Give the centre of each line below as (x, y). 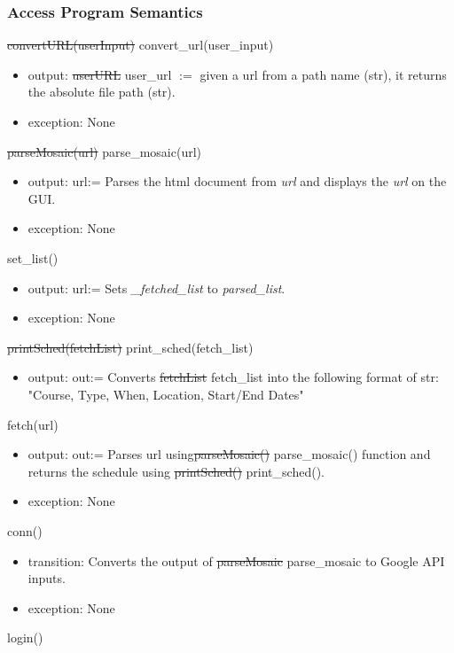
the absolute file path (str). (102, 92)
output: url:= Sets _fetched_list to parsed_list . (157, 288)
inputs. (47, 578)
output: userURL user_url (100, 74)
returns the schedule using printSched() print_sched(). (176, 471)
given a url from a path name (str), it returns (323, 74)
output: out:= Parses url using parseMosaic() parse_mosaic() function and (229, 454)
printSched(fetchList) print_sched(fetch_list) (130, 347)
